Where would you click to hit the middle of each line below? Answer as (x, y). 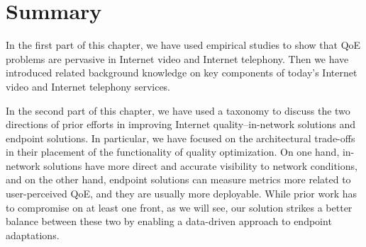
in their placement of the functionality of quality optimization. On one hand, (173, 152)
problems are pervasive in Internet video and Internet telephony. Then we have (177, 58)
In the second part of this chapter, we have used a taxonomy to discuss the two (178, 110)
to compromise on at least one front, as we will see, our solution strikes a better (179, 207)
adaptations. (33, 235)
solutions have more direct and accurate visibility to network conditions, (200, 165)
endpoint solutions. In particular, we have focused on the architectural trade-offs (181, 138)
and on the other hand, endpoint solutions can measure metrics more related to (178, 179)
